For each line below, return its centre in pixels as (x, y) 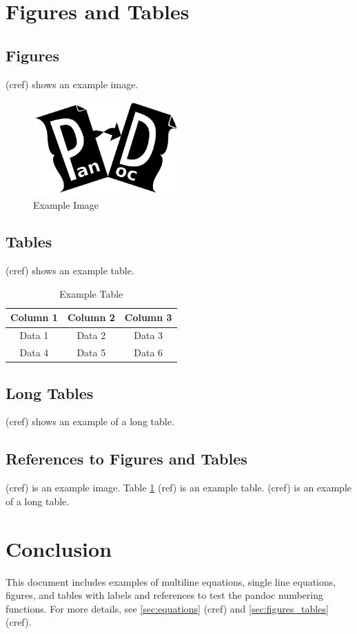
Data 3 (149, 335)
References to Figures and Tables (126, 459)
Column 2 (91, 317)
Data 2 (91, 335)
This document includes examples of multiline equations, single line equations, (171, 581)
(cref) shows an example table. (70, 270)
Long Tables (50, 392)
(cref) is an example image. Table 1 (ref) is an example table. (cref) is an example (178, 488)
